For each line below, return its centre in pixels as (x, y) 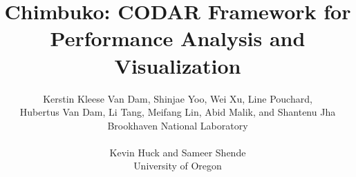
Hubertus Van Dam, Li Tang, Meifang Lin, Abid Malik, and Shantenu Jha (178, 112)
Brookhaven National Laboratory (178, 125)
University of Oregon (178, 166)
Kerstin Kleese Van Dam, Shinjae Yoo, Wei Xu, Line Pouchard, (178, 98)
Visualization (178, 65)
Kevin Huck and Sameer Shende (178, 152)
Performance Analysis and (178, 38)
